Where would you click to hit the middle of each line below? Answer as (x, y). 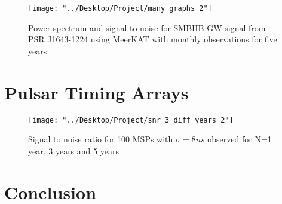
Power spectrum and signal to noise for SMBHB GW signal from (147, 27)
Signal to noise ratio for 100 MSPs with (101, 139)
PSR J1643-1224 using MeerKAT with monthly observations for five (153, 39)
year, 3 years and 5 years (73, 150)
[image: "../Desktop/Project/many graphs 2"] (120, 8)
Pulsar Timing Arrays (96, 92)
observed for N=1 (240, 139)
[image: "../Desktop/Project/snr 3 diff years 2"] (131, 120)
